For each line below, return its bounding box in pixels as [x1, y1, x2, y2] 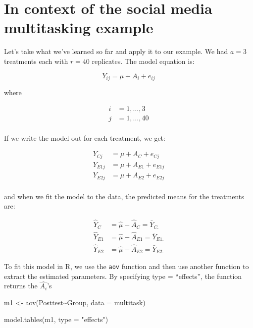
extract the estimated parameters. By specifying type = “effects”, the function [4, 271, 242, 281]
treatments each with [4, 55, 68, 66]
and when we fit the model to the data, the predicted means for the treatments [4, 191, 244, 201]
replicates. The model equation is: [92, 55, 195, 66]
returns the [4, 280, 38, 291]
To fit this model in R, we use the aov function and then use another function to [4, 261, 249, 272]
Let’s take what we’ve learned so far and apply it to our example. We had [4, 46, 228, 56]
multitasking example [4, 17, 153, 38]
